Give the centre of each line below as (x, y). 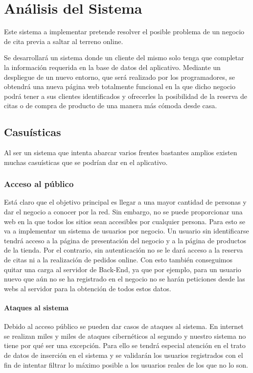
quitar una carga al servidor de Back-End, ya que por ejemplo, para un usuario (123, 269)
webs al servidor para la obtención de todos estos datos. (88, 288)
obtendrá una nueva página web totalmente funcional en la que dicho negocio (120, 86)
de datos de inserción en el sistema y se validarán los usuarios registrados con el (124, 355)
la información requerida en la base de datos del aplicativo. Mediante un (112, 67)
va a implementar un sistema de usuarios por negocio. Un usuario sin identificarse (126, 231)
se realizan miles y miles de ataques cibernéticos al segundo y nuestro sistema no (125, 336)
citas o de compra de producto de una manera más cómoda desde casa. (111, 105)
